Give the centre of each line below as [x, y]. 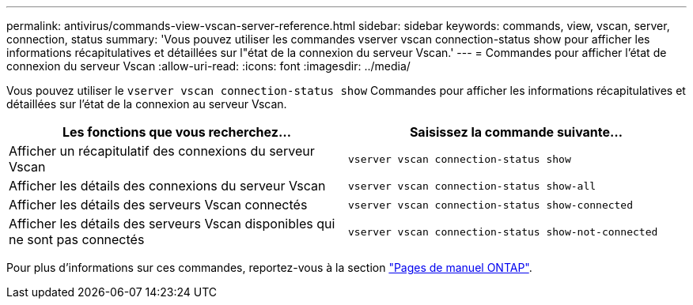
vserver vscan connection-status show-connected [491, 205]
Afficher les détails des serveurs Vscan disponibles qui [172, 224]
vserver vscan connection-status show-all [472, 186]
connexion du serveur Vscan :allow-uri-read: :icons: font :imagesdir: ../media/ [208, 66]
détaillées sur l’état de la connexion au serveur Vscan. [147, 104]
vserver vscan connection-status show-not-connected [503, 232]
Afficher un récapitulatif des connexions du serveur [162, 151]
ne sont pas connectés [77, 239]
